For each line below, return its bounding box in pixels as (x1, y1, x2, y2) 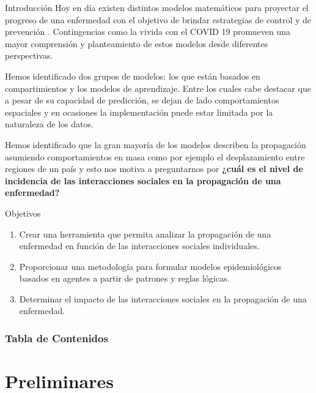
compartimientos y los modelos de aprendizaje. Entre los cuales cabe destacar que (5, 81, 311, 94)
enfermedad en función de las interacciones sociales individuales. (19, 239, 260, 252)
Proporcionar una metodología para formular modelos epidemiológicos (19, 260, 282, 272)
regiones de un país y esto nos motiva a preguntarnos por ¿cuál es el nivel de (5, 162, 303, 175)
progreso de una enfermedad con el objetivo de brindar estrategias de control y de (5, 13, 312, 26)
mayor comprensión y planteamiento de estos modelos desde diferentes (5, 37, 268, 50)
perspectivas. (5, 49, 53, 62)
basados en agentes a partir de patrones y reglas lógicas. (19, 272, 230, 285)
